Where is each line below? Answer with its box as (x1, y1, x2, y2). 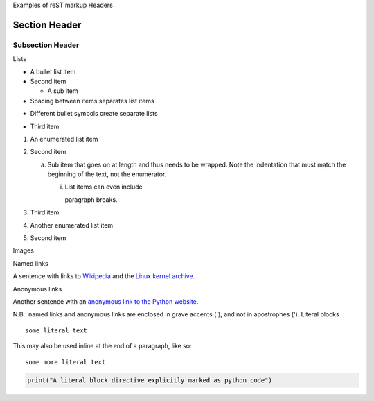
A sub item (47, 87, 79, 95)
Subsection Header (12, 40, 80, 50)
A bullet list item (30, 67, 76, 76)
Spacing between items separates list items (30, 96, 155, 105)
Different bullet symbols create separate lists (30, 110, 159, 118)
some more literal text (25, 358, 106, 366)
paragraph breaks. (64, 195, 118, 204)
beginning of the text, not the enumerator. (47, 170, 167, 178)
